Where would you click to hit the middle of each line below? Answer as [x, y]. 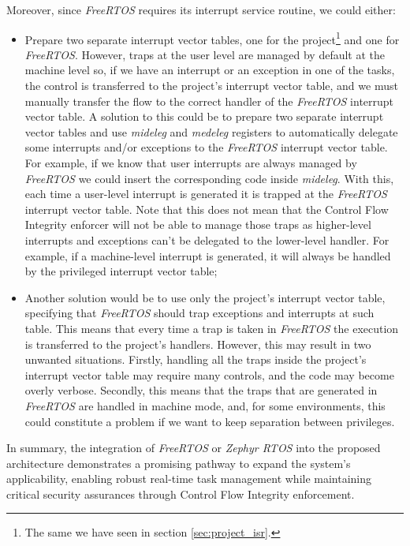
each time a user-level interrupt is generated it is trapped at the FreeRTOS [206, 194]
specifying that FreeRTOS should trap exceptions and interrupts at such [199, 313]
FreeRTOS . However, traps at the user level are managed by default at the [205, 54]
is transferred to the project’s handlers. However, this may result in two [198, 344]
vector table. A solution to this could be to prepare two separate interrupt [204, 116]
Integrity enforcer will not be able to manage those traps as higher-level [198, 224]
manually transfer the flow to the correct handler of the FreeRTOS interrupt [209, 101]
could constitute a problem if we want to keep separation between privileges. [210, 421]
